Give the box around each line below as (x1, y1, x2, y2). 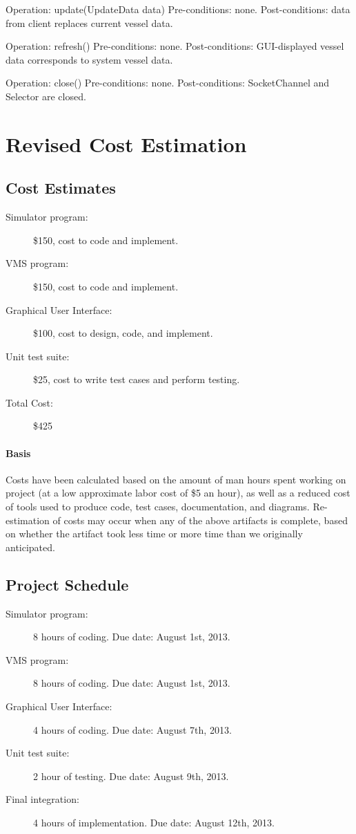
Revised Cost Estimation (6, 129, 247, 158)
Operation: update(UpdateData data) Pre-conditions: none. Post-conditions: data (6, 2, 350, 16)
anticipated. (6, 539, 55, 554)
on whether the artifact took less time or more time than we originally (6, 526, 303, 541)
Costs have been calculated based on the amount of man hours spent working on (6, 472, 346, 486)
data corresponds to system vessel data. (6, 52, 173, 66)
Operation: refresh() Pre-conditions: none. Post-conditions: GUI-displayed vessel (6, 39, 344, 53)
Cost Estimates (6, 177, 116, 198)
